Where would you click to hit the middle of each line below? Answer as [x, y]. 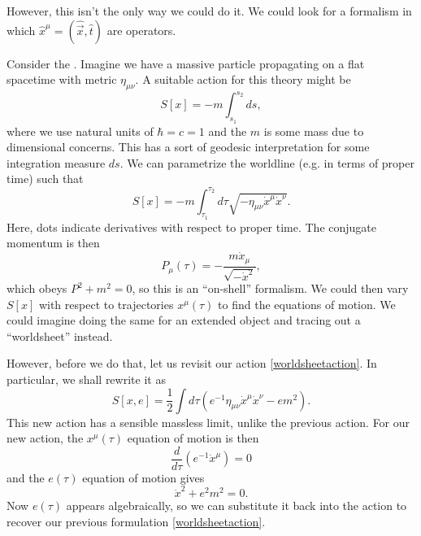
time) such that [45, 179]
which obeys [37, 288]
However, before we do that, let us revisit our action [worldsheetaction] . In [192, 363]
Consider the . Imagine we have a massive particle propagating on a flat [186, 63]
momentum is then [53, 243]
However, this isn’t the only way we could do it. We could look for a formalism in [209, 11]
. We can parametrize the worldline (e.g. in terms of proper [267, 162]
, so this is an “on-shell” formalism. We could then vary [270, 288]
